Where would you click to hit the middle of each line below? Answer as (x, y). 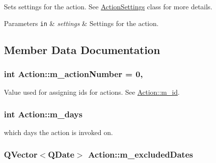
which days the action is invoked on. (58, 132)
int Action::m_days (43, 114)
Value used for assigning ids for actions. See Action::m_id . (92, 92)
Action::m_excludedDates (141, 154)
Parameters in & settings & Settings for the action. (81, 23)
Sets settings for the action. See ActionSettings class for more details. (108, 6)
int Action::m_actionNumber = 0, (73, 73)
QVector (21, 154)
